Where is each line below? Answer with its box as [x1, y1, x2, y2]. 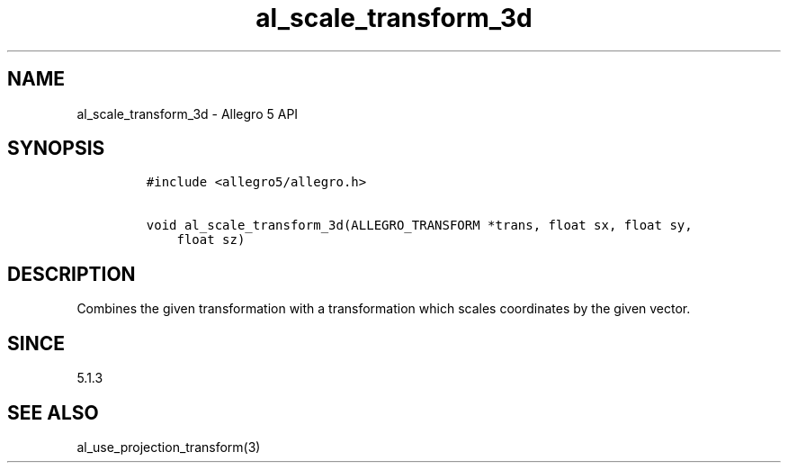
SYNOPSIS [7, 137, 105, 160]
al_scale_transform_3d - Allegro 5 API [76, 105, 299, 122]
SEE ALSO [7, 401, 99, 424]
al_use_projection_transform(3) [76, 438, 261, 455]
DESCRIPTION [7, 262, 136, 285]
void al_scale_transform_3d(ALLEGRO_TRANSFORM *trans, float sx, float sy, [146, 218, 693, 233]
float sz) [176, 232, 246, 248]
